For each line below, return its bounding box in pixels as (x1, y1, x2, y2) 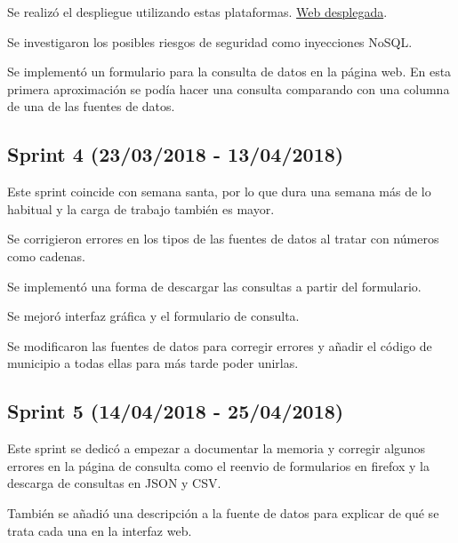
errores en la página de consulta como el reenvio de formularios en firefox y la (7, 456, 430, 475)
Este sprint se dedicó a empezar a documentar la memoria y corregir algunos (7, 439, 426, 458)
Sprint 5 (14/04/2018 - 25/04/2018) (7, 397, 344, 425)
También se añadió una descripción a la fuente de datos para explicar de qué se (7, 503, 439, 522)
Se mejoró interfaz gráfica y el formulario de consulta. (7, 307, 300, 325)
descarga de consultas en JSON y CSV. (7, 474, 221, 492)
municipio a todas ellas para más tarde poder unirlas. (7, 354, 299, 372)
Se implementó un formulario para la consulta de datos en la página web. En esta (7, 62, 452, 81)
